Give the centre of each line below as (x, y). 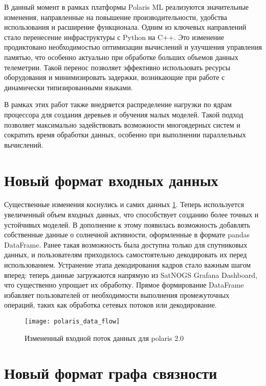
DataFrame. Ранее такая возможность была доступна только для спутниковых (126, 244)
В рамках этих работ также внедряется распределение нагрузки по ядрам (118, 104)
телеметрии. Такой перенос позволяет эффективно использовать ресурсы (117, 67)
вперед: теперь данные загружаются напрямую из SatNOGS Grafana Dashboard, (131, 275)
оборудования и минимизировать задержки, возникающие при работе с (115, 77)
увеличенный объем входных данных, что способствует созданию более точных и (131, 215)
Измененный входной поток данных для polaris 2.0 (104, 338)
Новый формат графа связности (111, 373)
